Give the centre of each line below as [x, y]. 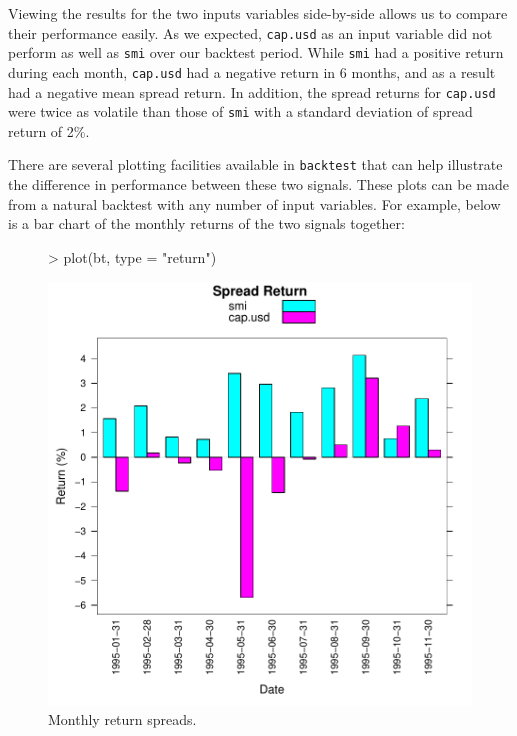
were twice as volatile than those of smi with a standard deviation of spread [240, 111]
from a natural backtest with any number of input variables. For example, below [254, 203]
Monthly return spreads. [122, 719]
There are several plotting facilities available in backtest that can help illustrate [255, 164]
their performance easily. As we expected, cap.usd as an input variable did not [250, 32]
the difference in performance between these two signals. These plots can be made [258, 184]
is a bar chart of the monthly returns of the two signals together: [206, 223]
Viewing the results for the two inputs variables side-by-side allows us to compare [258, 13]
